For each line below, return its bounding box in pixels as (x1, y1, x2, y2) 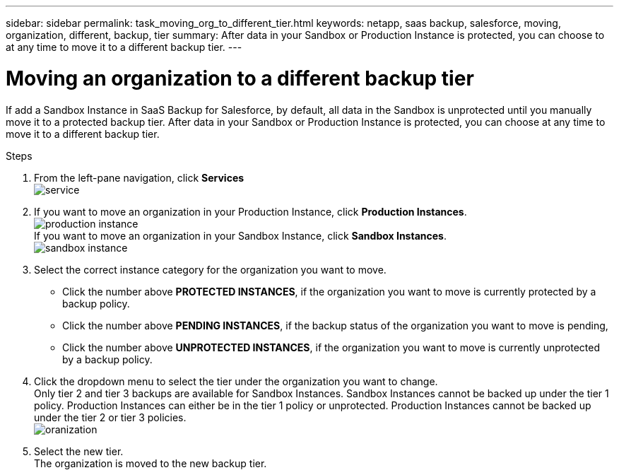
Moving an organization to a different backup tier (6, 66, 474, 90)
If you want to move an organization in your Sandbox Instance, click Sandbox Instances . (34, 229, 447, 242)
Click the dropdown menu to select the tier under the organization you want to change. (34, 375, 438, 387)
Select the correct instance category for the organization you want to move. (34, 263, 387, 276)
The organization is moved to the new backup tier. (34, 457, 267, 469)
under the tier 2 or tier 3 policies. (34, 411, 187, 423)
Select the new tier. (34, 445, 124, 457)
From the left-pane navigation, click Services (34, 171, 244, 184)
